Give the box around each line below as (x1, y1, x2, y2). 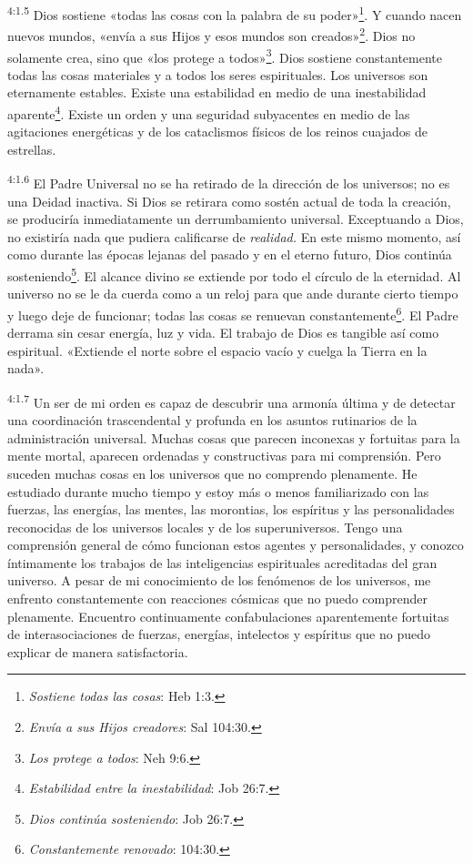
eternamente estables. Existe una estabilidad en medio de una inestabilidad (7, 83, 427, 102)
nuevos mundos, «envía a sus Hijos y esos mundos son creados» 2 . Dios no (7, 24, 416, 45)
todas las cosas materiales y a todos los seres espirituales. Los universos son (7, 65, 428, 84)
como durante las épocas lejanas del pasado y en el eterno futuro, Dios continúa (7, 245, 452, 264)
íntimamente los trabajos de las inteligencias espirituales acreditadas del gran (7, 553, 438, 572)
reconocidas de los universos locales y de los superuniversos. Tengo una (7, 517, 403, 536)
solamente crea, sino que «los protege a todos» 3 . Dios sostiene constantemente (7, 45, 442, 66)
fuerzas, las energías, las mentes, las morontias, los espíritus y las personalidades (7, 500, 455, 519)
